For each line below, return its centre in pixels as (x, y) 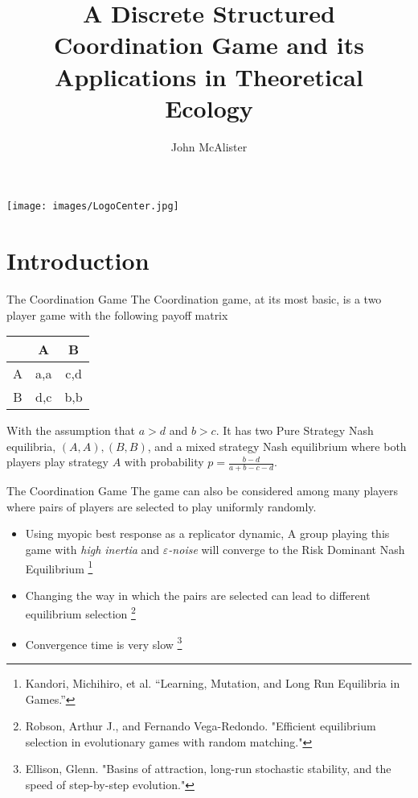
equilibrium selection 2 (80, 613)
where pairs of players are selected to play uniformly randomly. (162, 506)
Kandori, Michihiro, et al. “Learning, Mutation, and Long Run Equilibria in (213, 682)
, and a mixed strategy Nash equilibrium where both (277, 446)
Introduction (78, 260)
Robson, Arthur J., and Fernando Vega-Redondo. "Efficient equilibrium (201, 726)
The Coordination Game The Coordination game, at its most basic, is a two (194, 299)
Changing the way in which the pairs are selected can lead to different (198, 595)
